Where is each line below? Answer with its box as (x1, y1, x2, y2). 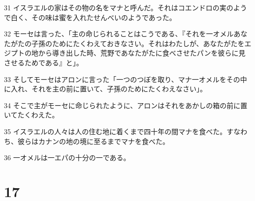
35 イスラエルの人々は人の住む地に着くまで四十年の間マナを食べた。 (4, 126, 227, 136)
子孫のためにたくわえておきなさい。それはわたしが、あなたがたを (31, 38, 245, 48)
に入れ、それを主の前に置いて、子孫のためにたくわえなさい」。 (4, 84, 207, 94)
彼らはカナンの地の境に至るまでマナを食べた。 (17, 136, 169, 146)
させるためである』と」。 (4, 57, 83, 67)
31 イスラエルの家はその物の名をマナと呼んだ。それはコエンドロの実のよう (4, 2, 247, 12)
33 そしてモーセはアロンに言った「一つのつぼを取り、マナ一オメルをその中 (4, 74, 247, 84)
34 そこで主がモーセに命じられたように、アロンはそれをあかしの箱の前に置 (4, 100, 248, 110)
